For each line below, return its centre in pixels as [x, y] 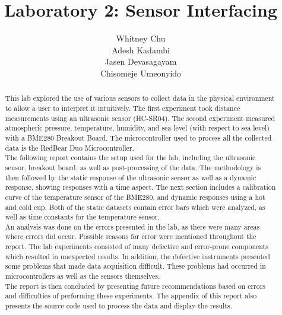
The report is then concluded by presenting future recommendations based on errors [135, 286]
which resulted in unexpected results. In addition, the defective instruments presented [137, 256]
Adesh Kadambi [141, 50]
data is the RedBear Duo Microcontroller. [69, 147]
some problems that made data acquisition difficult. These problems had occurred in [135, 266]
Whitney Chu [141, 38]
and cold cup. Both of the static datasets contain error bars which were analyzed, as [135, 207]
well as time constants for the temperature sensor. [82, 217]
